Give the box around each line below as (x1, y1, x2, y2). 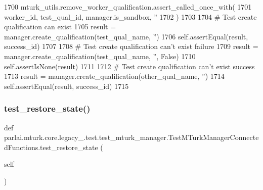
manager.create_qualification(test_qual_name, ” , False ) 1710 (4, 51, 196, 61)
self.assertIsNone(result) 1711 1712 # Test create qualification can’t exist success (4, 61, 255, 71)
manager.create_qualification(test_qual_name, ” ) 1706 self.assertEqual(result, (4, 31, 248, 41)
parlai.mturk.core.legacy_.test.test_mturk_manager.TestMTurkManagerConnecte (4, 132, 259, 142)
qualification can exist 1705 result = (4, 21, 116, 32)
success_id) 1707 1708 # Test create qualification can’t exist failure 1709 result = (4, 41, 258, 52)
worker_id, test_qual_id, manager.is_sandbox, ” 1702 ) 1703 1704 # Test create (4, 11, 257, 22)
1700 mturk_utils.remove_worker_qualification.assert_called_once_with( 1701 (4, 2, 252, 12)
